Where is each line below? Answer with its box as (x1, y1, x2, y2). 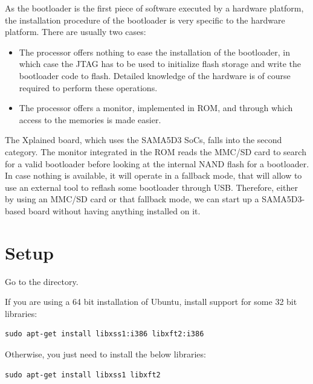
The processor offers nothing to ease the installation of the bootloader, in (19, 45, 290, 58)
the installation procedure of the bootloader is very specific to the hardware (5, 13, 285, 26)
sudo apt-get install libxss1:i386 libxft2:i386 (5, 330, 204, 339)
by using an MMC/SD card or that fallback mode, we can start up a (5, 193, 259, 205)
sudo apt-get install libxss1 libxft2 (5, 370, 161, 379)
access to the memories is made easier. (19, 113, 161, 126)
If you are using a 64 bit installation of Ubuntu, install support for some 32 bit (5, 295, 297, 308)
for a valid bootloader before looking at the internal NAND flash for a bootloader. (5, 157, 309, 170)
